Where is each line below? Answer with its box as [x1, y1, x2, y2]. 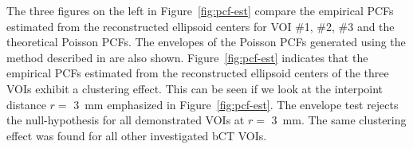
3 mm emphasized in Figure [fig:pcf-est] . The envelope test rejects [73, 96, 399, 112]
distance [6, 96, 46, 112]
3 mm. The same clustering [271, 112, 407, 128]
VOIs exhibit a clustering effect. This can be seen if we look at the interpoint [6, 80, 383, 96]
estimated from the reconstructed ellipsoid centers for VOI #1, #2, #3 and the [6, 18, 395, 34]
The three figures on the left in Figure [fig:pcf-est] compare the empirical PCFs [6, 2, 394, 18]
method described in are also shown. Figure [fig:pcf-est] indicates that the [6, 49, 368, 65]
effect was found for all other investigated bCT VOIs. [6, 127, 267, 143]
